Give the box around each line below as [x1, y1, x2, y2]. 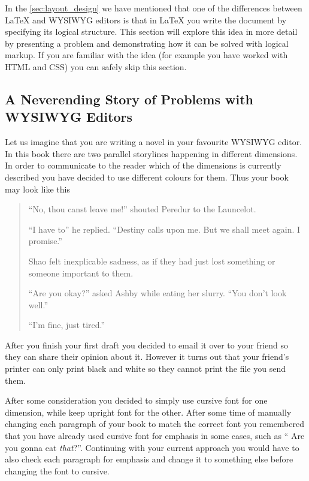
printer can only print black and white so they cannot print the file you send [5, 362, 286, 375]
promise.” [28, 235, 62, 247]
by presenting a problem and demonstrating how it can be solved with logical [5, 37, 289, 49]
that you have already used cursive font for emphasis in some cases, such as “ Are [5, 429, 305, 442]
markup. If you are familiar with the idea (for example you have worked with [5, 49, 288, 61]
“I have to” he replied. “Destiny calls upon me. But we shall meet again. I [28, 223, 301, 235]
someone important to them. [28, 266, 134, 279]
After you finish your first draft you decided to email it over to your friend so [5, 338, 289, 351]
